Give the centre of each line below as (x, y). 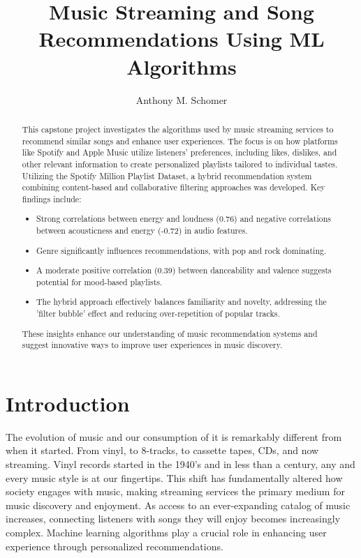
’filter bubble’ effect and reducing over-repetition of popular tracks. (158, 313)
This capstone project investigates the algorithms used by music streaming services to (178, 129)
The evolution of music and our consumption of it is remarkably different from (174, 436)
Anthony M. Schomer (182, 99)
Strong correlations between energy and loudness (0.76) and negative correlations (184, 219)
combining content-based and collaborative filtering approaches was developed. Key (174, 187)
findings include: (52, 198)
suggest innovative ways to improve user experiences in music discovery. (152, 345)
